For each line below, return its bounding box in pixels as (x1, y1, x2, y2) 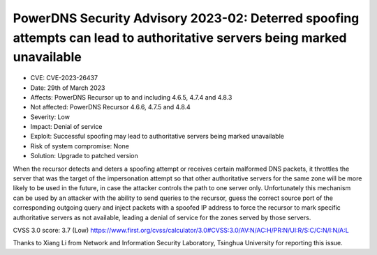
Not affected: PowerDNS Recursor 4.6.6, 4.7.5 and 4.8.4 (30, 103, 191, 111)
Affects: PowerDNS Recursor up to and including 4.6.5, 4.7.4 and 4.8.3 (30, 93, 232, 101)
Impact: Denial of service (30, 123, 103, 131)
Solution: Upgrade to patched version (30, 152, 139, 160)
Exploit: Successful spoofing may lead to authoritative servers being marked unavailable (30, 132, 284, 141)
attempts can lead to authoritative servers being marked (13, 30, 347, 45)
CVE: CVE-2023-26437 (30, 74, 98, 82)
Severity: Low (30, 112, 70, 121)
